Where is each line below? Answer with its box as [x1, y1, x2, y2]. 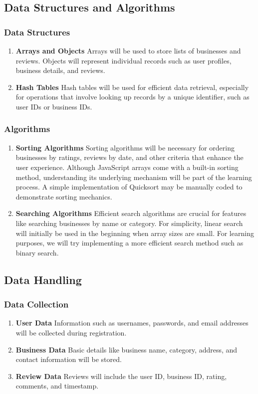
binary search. [15, 247, 59, 257]
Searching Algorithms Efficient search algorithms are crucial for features [15, 208, 247, 218]
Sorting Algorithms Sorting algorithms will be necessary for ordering [15, 142, 235, 152]
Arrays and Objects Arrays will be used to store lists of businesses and [15, 45, 241, 55]
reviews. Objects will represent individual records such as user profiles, [15, 55, 232, 65]
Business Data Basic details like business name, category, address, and [15, 344, 238, 354]
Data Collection [4, 298, 69, 310]
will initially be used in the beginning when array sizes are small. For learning [15, 227, 254, 238]
